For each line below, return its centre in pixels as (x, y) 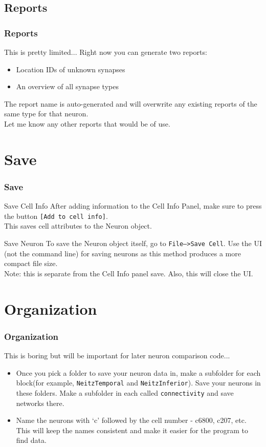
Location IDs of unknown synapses (71, 69)
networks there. (40, 403)
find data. (31, 440)
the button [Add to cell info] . (56, 216)
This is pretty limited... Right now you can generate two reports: (106, 52)
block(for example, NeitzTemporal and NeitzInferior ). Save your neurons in (138, 383)
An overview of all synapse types (67, 86)
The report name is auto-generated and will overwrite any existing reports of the (131, 103)
